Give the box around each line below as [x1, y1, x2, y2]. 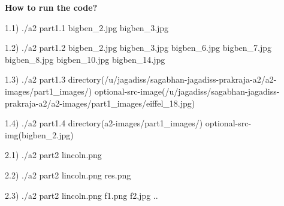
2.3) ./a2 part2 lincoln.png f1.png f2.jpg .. [5, 189, 158, 201]
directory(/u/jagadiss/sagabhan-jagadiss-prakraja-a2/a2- [68, 73, 277, 86]
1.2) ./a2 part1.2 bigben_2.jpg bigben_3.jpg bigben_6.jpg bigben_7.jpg [5, 41, 272, 54]
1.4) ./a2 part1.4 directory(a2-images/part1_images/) [5, 117, 203, 129]
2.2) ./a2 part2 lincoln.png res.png [5, 168, 131, 181]
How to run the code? [5, 1, 98, 13]
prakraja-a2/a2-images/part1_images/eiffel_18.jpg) [5, 96, 195, 109]
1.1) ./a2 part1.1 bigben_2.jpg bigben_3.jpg [5, 21, 169, 34]
